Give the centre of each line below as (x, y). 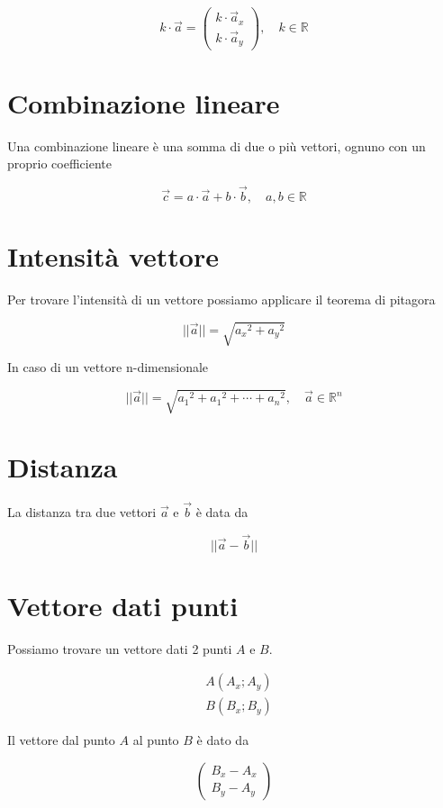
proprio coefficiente (59, 163)
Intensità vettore (113, 256)
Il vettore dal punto (61, 740)
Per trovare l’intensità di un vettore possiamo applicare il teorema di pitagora (221, 300)
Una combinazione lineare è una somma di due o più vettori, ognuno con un (217, 145)
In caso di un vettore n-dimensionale (108, 367)
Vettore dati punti (123, 605)
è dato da (223, 740)
